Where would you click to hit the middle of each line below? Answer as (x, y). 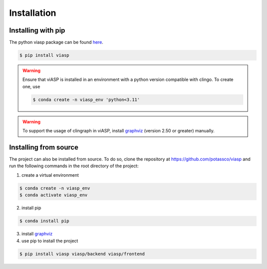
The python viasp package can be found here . (56, 42)
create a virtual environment (50, 175)
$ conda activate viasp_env (53, 195)
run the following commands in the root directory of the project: (74, 166)
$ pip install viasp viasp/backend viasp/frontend (82, 254)
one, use (31, 86)
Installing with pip (37, 30)
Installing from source (44, 147)
